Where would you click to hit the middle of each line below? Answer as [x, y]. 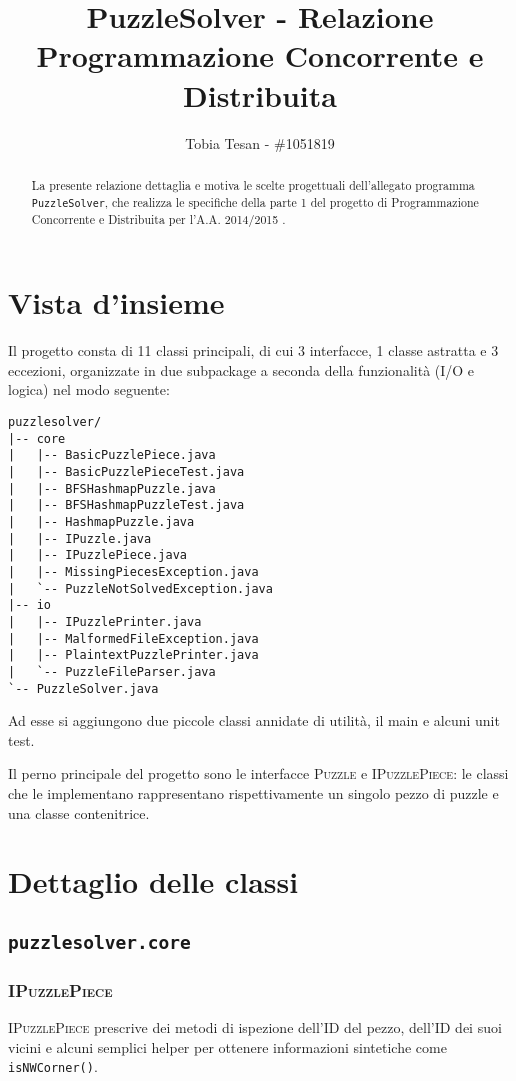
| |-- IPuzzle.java [80, 538]
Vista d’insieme [116, 302]
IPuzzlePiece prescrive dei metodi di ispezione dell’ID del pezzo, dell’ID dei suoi [255, 1027]
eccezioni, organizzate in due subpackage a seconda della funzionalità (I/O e [241, 369]
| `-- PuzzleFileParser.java [112, 671]
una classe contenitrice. [79, 812]
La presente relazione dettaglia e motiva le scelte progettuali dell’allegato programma [253, 184]
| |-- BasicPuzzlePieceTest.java [126, 472]
